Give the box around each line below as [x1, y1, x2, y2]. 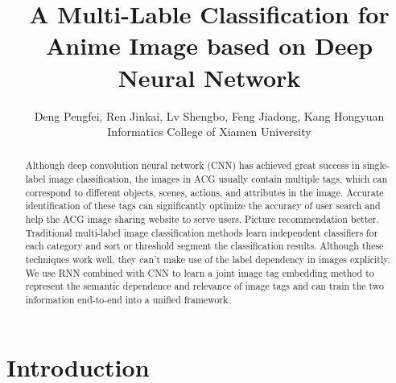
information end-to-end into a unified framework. [25, 293, 231, 307]
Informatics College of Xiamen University [107, 123, 311, 140]
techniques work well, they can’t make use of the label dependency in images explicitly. [25, 253, 390, 266]
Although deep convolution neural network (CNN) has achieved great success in [25, 159, 360, 172]
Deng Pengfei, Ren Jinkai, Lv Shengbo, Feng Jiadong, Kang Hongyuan [34, 107, 385, 124]
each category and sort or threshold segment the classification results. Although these [25, 239, 384, 253]
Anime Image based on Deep [45, 29, 373, 62]
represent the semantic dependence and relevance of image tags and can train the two [25, 279, 384, 293]
